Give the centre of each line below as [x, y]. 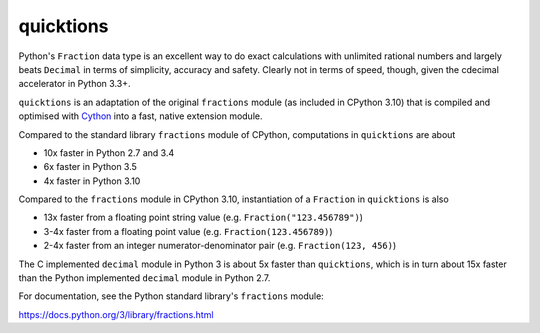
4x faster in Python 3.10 [92, 181]
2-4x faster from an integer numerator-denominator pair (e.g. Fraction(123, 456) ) [220, 246]
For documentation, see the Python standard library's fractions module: [171, 296]
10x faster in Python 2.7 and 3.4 [109, 152]
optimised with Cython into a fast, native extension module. [140, 116]
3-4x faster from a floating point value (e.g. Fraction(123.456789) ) [188, 231]
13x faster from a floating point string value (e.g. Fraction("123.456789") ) [203, 217]
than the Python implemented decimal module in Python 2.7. [144, 278]
